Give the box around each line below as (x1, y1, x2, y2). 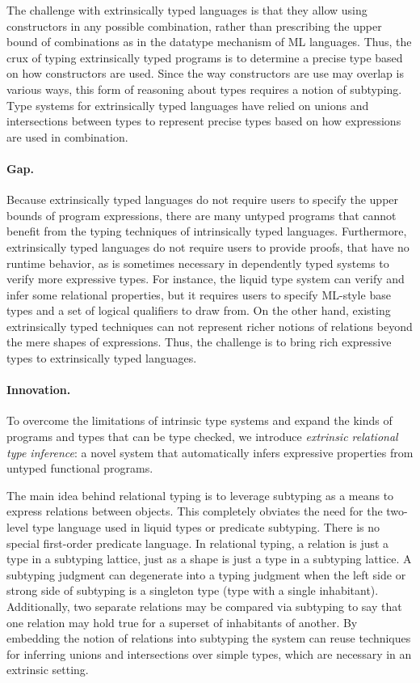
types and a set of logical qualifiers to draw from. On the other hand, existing (6, 302, 391, 319)
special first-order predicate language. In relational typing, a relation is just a (6, 534, 389, 551)
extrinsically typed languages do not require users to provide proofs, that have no (6, 238, 409, 255)
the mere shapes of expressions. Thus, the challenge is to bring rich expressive (6, 333, 392, 350)
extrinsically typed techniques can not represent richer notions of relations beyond (6, 317, 413, 334)
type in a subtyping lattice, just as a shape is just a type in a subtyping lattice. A (6, 550, 412, 567)
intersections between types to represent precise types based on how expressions (6, 112, 401, 129)
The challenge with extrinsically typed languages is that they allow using (6, 2, 367, 18)
